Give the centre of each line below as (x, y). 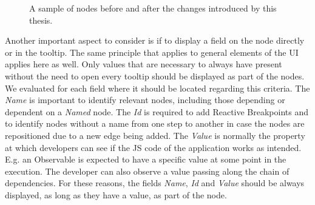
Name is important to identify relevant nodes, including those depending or (145, 100)
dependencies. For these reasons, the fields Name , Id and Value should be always (155, 183)
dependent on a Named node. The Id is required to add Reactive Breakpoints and (157, 111)
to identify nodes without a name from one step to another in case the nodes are (155, 123)
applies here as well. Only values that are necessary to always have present (144, 64)
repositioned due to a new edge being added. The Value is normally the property (155, 135)
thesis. (41, 20)
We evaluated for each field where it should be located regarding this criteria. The (157, 88)
